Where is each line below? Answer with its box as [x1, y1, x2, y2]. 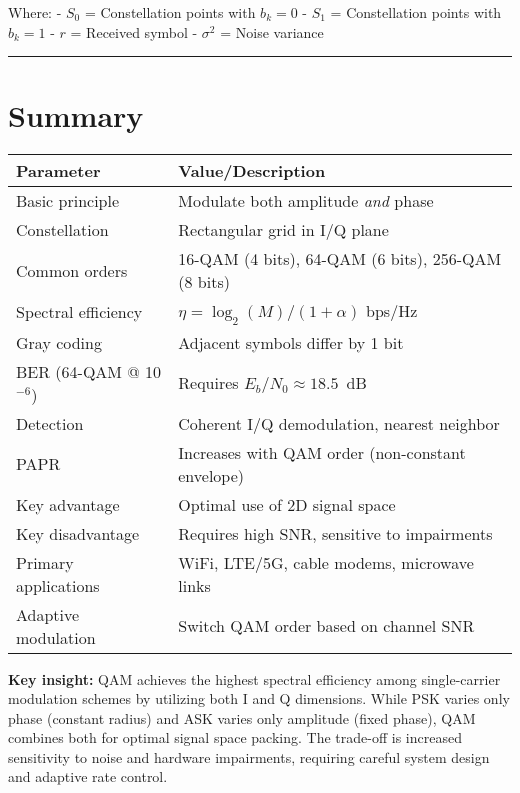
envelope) [178, 463, 245, 487]
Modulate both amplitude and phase [178, 189, 434, 213]
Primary [16, 550, 74, 574]
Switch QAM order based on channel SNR [178, 614, 475, 637]
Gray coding [16, 330, 102, 354]
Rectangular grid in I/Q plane [178, 218, 389, 242]
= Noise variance [220, 21, 324, 42]
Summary [8, 95, 144, 136]
